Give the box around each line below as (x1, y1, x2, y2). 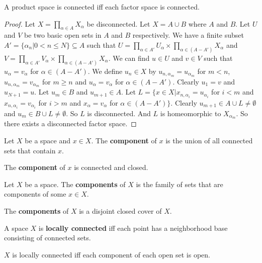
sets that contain (4, 145, 56, 155)
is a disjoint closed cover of (79, 206, 162, 216)
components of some (4, 189, 66, 199)
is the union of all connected (165, 135, 253, 146)
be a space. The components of (25, 179, 126, 189)
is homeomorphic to (160, 108, 221, 118)
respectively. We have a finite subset (132, 30, 244, 40)
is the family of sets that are (136, 179, 223, 189)
